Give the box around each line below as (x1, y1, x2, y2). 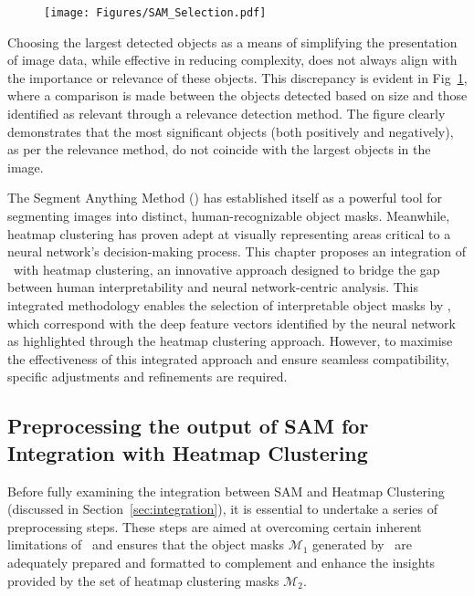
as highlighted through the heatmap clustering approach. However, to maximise (7, 331, 453, 350)
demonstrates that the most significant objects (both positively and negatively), (7, 121, 454, 141)
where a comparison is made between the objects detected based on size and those (7, 86, 468, 105)
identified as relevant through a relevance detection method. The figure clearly (7, 104, 446, 123)
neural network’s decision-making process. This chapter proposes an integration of (7, 242, 467, 261)
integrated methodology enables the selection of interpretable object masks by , (7, 295, 451, 314)
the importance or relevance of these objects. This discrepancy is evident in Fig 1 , (7, 68, 468, 87)
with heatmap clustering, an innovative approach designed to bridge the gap (13, 259, 440, 278)
